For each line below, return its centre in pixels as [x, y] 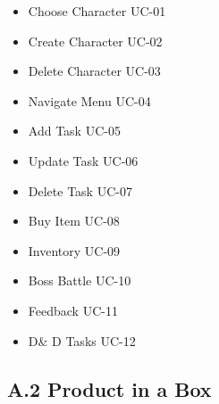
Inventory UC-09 [74, 250]
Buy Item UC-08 [74, 221]
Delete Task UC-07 [80, 190]
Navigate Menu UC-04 [89, 100]
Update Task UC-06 [83, 160]
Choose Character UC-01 [97, 11]
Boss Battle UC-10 [80, 280]
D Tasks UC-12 [94, 340]
